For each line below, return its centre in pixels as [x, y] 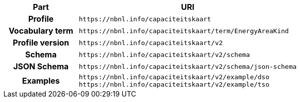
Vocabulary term [41, 31]
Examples [41, 81]
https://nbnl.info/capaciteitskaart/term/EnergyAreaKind [184, 31]
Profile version [41, 43]
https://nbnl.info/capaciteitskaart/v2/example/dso [174, 77]
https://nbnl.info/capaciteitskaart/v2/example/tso [174, 84]
